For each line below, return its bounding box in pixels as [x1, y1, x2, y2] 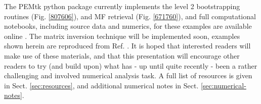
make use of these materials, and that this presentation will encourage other [4, 50, 240, 61]
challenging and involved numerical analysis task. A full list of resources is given [4, 70, 252, 81]
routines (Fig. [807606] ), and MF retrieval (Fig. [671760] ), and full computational [4, 11, 256, 21]
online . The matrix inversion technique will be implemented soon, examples [4, 30, 240, 41]
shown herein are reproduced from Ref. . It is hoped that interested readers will [4, 40, 251, 51]
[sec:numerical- [200, 80, 246, 90]
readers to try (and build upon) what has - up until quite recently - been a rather [4, 60, 257, 71]
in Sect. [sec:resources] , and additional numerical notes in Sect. [4, 80, 199, 90]
